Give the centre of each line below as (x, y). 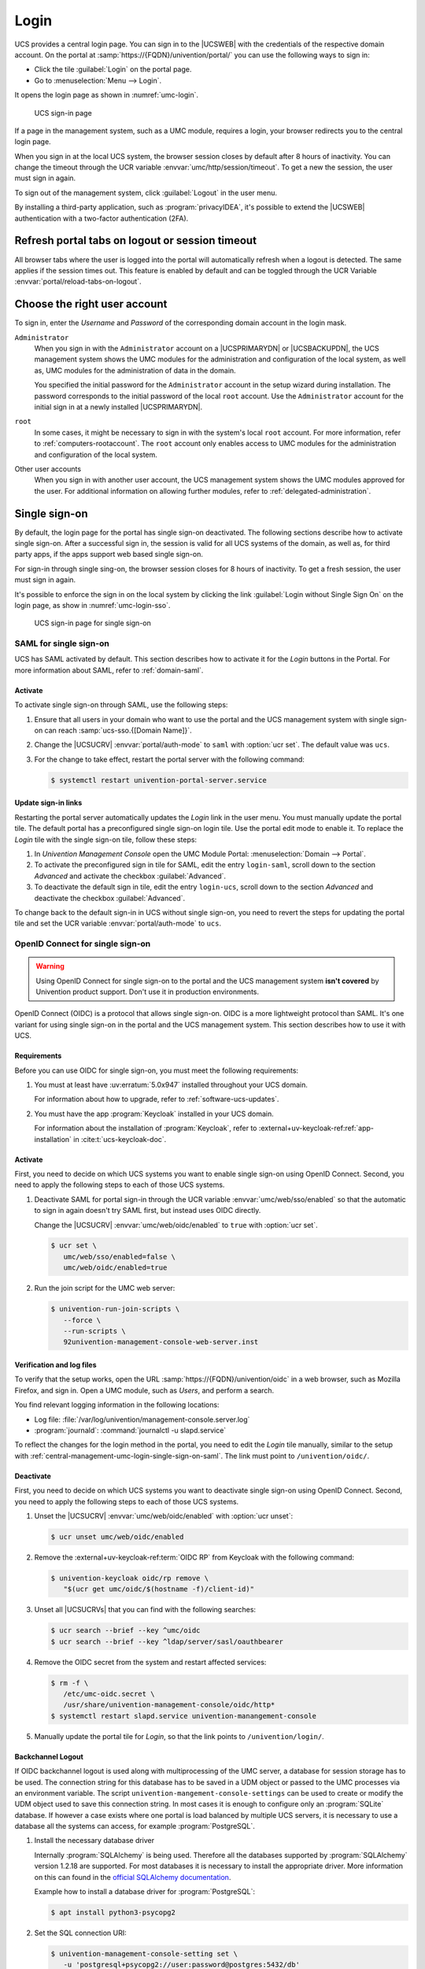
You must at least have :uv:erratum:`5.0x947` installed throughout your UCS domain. (171, 1085)
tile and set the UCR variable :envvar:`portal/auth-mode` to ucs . (118, 923)
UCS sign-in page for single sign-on (92, 623)
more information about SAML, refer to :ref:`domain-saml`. (109, 670)
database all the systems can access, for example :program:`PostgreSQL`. (135, 1826)
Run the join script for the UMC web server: (105, 1289)
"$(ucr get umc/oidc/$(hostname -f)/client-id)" (159, 1589)
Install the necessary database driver (94, 1841)
